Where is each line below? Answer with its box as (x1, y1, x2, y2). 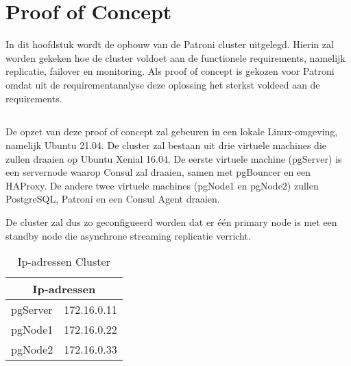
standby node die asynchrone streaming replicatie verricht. (5, 228, 251, 242)
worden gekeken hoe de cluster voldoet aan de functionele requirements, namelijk (5, 50, 346, 65)
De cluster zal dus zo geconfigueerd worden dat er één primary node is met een (5, 215, 337, 229)
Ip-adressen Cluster (17, 253, 110, 270)
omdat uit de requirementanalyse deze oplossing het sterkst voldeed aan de (5, 77, 320, 91)
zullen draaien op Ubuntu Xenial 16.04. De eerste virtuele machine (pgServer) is (5, 151, 342, 165)
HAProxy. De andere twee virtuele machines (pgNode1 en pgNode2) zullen (5, 178, 319, 192)
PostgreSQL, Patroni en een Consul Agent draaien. (5, 192, 220, 206)
